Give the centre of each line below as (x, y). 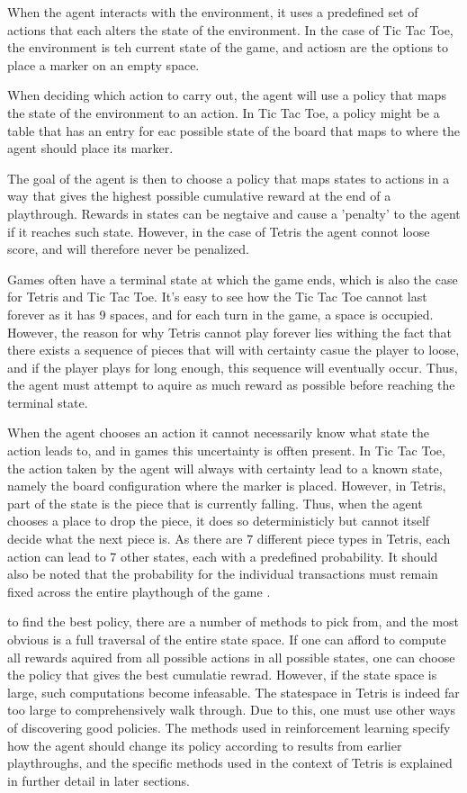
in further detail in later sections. (99, 780)
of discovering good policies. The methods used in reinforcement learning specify (229, 727)
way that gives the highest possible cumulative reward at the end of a (199, 196)
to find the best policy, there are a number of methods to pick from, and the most (233, 622)
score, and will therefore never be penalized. (128, 249)
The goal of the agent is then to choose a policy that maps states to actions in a (229, 178)
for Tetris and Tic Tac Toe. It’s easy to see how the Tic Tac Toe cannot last (217, 297)
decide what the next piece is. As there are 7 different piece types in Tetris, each (229, 539)
